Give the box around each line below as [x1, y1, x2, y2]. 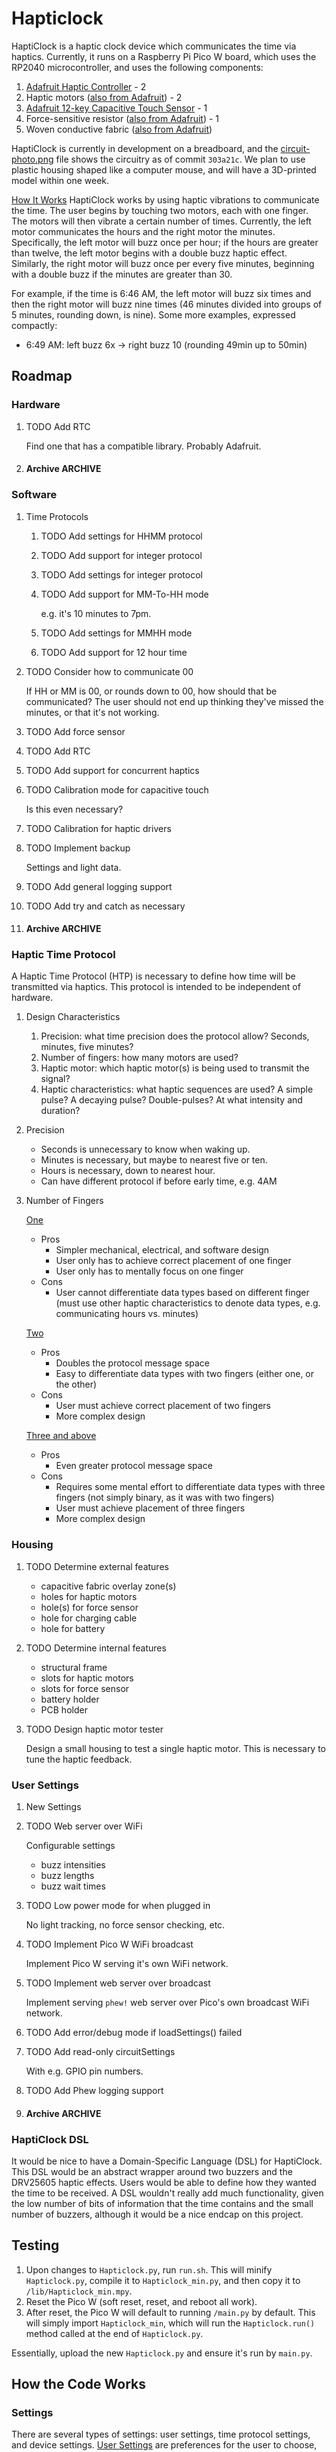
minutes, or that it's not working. [25, 706, 160, 718]
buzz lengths [40, 1870, 95, 1881]
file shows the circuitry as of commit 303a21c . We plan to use [55, 153, 306, 165]
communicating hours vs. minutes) [55, 1308, 199, 1320]
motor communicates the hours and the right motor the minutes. [11, 225, 276, 237]
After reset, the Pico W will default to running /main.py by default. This [25, 2306, 316, 2318]
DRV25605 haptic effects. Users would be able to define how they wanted [11, 2176, 317, 2188]
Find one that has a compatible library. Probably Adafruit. [25, 440, 262, 452]
